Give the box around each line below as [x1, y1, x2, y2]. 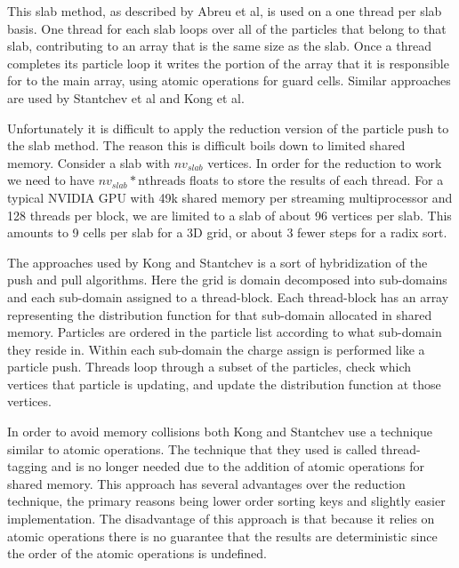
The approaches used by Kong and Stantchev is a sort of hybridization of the [7, 252, 428, 271]
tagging [7, 457, 48, 476]
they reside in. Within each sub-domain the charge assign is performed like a [7, 340, 425, 358]
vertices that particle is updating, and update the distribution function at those [7, 374, 441, 393]
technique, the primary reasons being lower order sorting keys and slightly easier [7, 492, 446, 510]
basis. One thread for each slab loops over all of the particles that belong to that [7, 19, 447, 37]
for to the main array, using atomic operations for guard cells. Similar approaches [7, 71, 451, 90]
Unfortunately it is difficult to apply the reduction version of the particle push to [7, 118, 449, 137]
